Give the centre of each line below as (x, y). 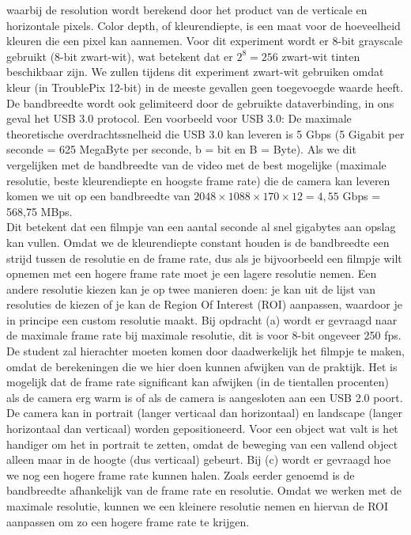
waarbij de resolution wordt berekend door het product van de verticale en (187, 9)
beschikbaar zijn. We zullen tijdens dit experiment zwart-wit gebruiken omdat (195, 72)
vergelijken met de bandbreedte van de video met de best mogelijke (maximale (196, 164)
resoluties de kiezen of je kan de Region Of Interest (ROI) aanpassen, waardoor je (205, 304)
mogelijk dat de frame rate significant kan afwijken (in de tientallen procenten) (198, 382)
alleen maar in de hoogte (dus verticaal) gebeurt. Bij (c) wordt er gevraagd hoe (199, 459)
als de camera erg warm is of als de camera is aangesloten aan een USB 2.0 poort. (205, 397)
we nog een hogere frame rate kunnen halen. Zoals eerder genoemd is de (181, 474)
